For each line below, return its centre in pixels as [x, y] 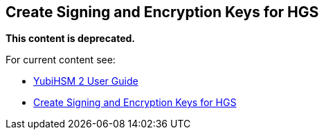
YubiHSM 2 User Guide [86, 81]
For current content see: [61, 60]
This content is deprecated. [71, 39]
